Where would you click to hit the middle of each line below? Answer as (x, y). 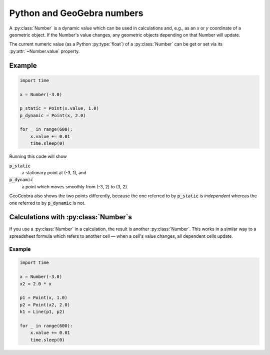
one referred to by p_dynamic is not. (47, 203)
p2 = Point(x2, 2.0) (45, 305)
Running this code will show (38, 156)
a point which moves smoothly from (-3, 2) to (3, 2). (75, 187)
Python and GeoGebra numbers (76, 13)
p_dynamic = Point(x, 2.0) (53, 115)
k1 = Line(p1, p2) (42, 312)
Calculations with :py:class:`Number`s (71, 217)
